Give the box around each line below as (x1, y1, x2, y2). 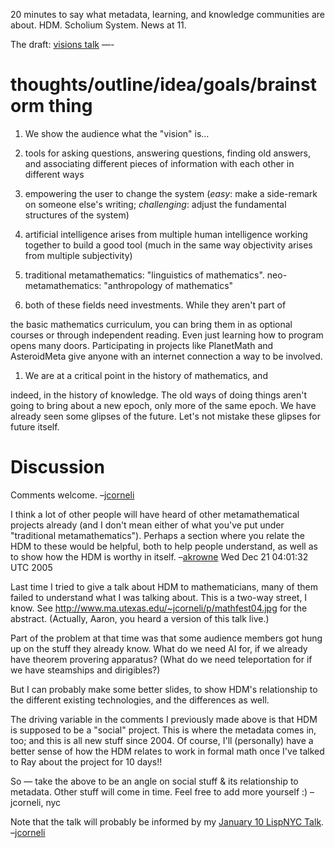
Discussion (10, 456, 105, 479)
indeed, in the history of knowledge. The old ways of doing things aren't (10, 389, 307, 401)
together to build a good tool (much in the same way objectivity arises (24, 239, 313, 251)
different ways (24, 168, 85, 180)
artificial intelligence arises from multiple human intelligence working (24, 228, 308, 240)
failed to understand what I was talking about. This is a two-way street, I (10, 591, 308, 603)
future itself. (10, 420, 60, 433)
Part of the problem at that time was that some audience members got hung (10, 632, 323, 644)
